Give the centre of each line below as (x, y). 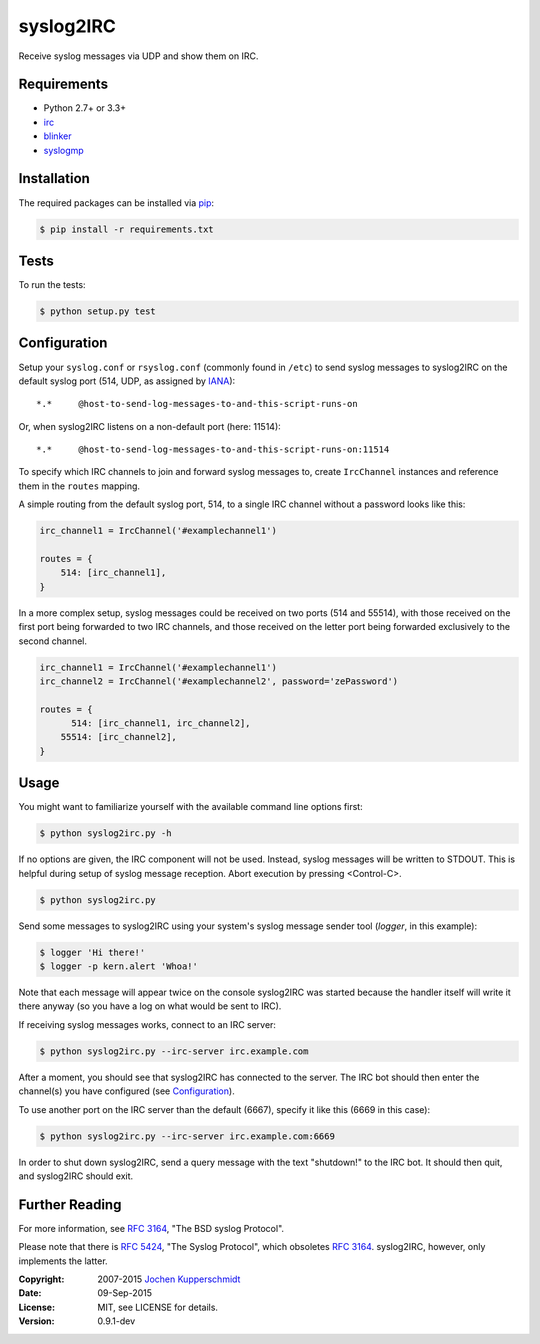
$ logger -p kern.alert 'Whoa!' (119, 966)
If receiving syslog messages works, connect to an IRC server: (147, 1024)
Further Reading (70, 1204)
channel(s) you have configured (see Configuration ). (126, 1091)
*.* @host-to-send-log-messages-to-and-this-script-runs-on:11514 (213, 449)
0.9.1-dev (116, 1321)
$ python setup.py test (98, 311)
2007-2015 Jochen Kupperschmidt (169, 1279)
